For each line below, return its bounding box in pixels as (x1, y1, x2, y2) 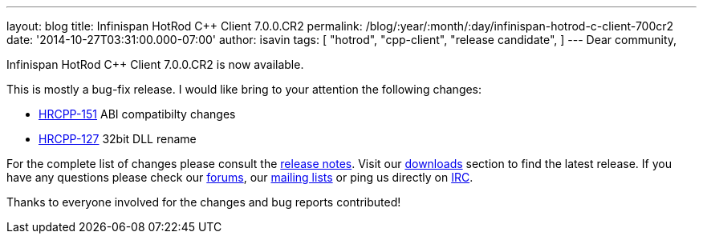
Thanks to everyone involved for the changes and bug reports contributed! (6, 195, 401, 209)
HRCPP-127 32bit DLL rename (39, 132, 197, 146)
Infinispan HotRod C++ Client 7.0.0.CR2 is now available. (6, 58, 304, 71)
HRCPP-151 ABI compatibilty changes (39, 107, 236, 121)
